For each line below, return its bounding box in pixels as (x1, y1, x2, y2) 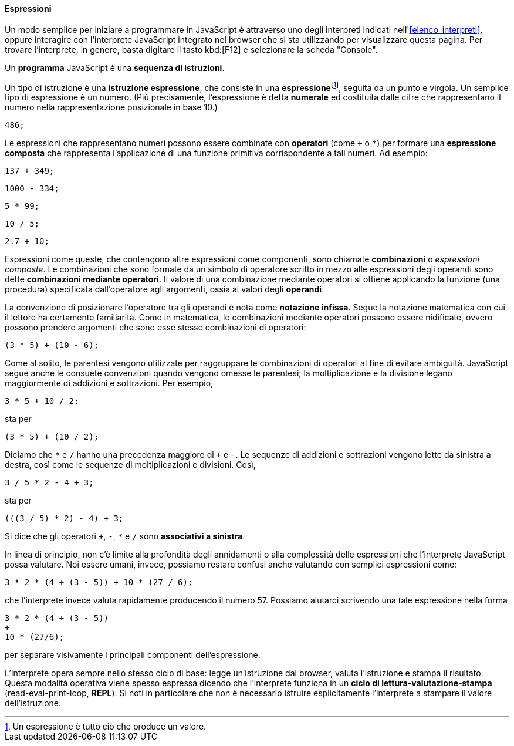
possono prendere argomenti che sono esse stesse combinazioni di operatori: (5, 322, 306, 333)
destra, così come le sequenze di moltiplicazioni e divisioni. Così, (5, 460, 256, 470)
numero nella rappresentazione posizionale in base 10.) (5, 102, 218, 113)
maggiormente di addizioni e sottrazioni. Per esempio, (5, 378, 214, 389)
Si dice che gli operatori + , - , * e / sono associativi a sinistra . (5, 531, 245, 542)
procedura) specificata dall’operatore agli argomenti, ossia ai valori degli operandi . (5, 284, 324, 295)
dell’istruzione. (5, 698, 62, 708)
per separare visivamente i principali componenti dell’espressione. (5, 650, 261, 660)
